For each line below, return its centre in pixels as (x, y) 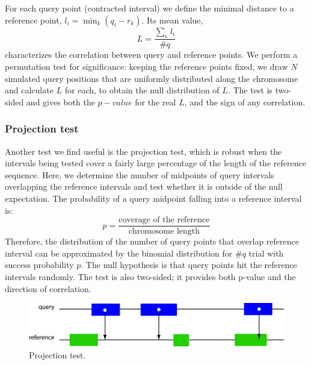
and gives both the (60, 101)
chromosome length (164, 232)
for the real (155, 101)
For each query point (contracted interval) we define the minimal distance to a (149, 8)
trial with (266, 253)
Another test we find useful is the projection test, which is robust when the (143, 151)
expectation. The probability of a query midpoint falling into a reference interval (153, 198)
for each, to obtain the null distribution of (142, 90)
